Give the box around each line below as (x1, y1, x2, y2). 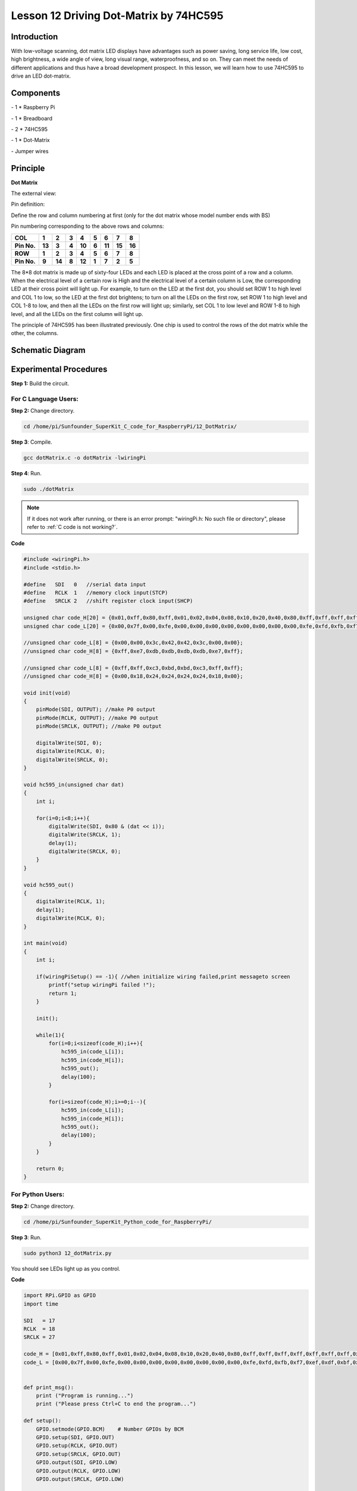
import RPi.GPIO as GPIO (23, 1292, 96, 1299)
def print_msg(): (23, 1384, 74, 1391)
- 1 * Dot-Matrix (11, 137, 50, 144)
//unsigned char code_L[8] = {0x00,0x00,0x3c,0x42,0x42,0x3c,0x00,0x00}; (23, 639, 243, 646)
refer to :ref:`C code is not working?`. (27, 524, 118, 531)
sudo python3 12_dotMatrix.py (23, 1250, 112, 1257)
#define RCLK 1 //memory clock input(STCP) (23, 589, 168, 596)
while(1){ (36, 1032, 65, 1038)
